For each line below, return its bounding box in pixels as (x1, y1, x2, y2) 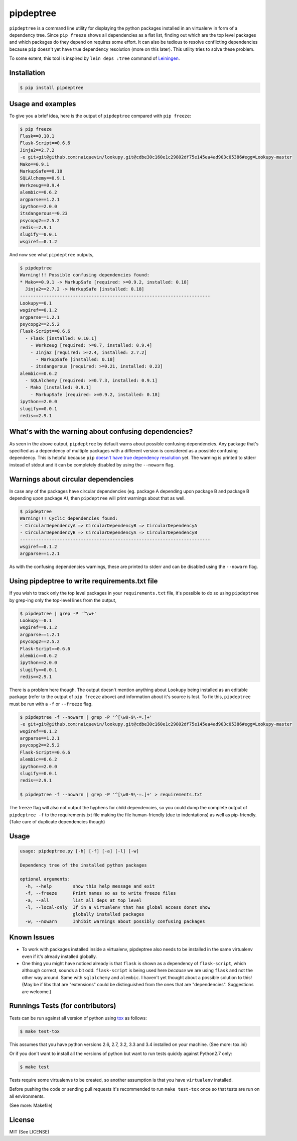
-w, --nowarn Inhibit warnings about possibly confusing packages (25, 918, 205, 924)
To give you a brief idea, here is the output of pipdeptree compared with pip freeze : (9, 113, 192, 119)
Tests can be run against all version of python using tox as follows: (9, 1015, 147, 1021)
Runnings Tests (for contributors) (9, 1002, 116, 1010)
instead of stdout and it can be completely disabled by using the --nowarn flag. (9, 461, 175, 467)
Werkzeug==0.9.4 (20, 182, 60, 188)
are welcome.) (22, 988, 52, 995)
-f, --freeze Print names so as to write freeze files (25, 890, 176, 896)
